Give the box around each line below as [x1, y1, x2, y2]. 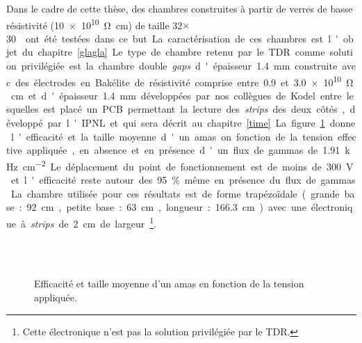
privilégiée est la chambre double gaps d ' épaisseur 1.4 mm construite [21, 58, 338, 73]
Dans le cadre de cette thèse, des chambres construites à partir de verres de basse [6, 1, 353, 15]
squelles [6, 102, 39, 116]
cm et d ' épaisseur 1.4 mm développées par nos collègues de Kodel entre [10, 88, 342, 102]
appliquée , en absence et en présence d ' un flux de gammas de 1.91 [26, 143, 340, 157]
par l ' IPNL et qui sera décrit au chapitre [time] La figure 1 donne [47, 115, 356, 130]
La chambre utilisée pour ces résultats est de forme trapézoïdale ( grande [10, 186, 340, 200]
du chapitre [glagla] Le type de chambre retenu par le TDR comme [22, 45, 325, 59]
